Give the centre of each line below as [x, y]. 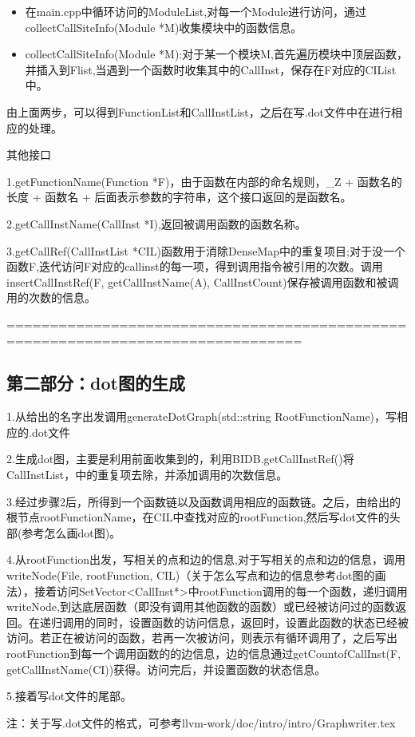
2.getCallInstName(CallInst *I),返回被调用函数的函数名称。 [156, 223]
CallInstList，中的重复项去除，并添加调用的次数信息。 [147, 475]
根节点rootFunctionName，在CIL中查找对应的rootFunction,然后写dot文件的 [198, 517]
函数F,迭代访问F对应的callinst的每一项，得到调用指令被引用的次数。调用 [195, 266]
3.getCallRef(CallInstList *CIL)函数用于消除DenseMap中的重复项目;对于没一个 [206, 250]
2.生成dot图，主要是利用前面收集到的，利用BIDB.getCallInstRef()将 [180, 459]
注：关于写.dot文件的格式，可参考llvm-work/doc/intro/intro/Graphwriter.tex [201, 722]
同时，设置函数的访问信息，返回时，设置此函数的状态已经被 [252, 622]
